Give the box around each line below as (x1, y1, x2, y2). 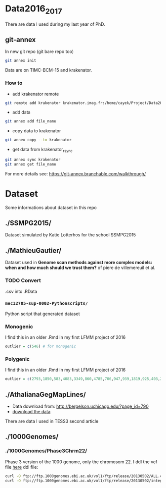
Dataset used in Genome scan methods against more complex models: (5, 260, 152, 266)
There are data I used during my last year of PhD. (5, 21, 105, 27)
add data (12, 109, 31, 115)
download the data (12, 409, 51, 414)
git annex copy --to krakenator (5, 137, 72, 143)
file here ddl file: (5, 464, 39, 470)
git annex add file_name (5, 119, 56, 124)
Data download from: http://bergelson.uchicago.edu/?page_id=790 (12, 403, 149, 409)
